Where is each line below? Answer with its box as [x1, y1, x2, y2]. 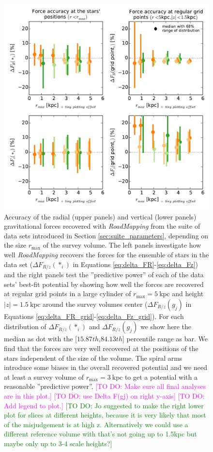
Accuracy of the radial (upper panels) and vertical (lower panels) [4, 211, 197, 221]
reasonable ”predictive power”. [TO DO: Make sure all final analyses [4, 381, 206, 391]
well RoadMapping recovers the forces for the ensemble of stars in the [4, 249, 209, 259]
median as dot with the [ [4, 334, 77, 344]
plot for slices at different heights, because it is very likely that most [4, 410, 206, 420]
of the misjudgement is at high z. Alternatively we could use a [4, 419, 188, 429]
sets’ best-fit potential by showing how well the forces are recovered [4, 279, 204, 289]
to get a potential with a [124, 371, 198, 382]
